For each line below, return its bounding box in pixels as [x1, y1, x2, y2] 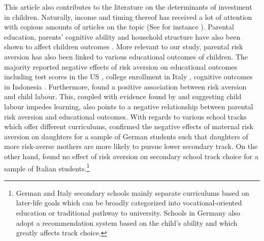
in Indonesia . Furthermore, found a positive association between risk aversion [4, 81, 247, 92]
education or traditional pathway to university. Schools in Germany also [16, 207, 240, 218]
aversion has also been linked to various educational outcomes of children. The [4, 51, 248, 62]
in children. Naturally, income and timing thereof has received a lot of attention [4, 11, 252, 22]
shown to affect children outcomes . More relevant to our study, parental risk [4, 41, 243, 52]
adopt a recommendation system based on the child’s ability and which [16, 217, 238, 228]
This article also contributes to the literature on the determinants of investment [4, 2, 252, 12]
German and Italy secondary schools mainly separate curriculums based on [16, 187, 249, 198]
